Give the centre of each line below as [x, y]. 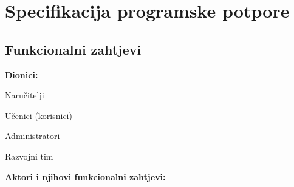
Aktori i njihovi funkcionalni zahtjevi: [85, 176]
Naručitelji [25, 95]
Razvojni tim [29, 156]
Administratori [32, 136]
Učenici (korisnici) [39, 115]
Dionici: [22, 74]
